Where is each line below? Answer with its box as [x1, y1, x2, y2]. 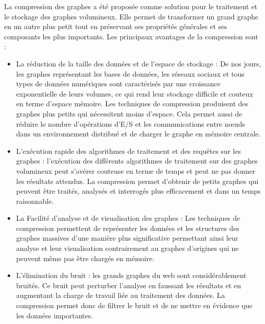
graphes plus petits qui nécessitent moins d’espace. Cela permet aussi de [16, 108, 243, 119]
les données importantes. [16, 310, 93, 320]
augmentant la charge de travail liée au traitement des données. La [16, 290, 225, 300]
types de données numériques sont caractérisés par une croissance [16, 78, 221, 89]
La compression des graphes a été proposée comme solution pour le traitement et [4, 1, 257, 11]
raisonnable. [16, 195, 54, 206]
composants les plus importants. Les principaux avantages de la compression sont [4, 31, 258, 41]
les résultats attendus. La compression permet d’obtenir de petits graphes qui [16, 175, 259, 186]
